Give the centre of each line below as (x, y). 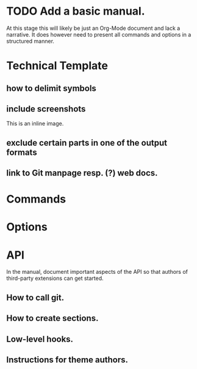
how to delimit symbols (51, 88)
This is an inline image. (35, 124)
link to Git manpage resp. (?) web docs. (82, 173)
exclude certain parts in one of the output (87, 142)
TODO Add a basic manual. (76, 11)
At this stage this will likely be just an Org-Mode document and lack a (93, 28)
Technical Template (57, 66)
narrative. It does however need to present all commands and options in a (99, 34)
